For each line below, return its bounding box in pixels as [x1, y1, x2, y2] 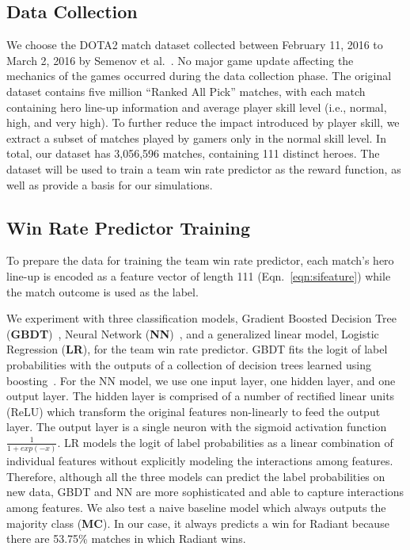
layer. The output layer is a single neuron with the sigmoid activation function [6, 418, 387, 435]
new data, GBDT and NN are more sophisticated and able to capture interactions [6, 483, 404, 500]
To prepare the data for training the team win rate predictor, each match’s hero [6, 252, 394, 269]
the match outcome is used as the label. [6, 283, 199, 300]
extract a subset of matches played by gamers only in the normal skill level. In [6, 129, 386, 146]
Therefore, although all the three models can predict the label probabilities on [6, 468, 385, 484]
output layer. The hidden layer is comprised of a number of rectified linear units [6, 388, 395, 404]
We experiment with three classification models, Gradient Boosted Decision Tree [6, 310, 397, 327]
